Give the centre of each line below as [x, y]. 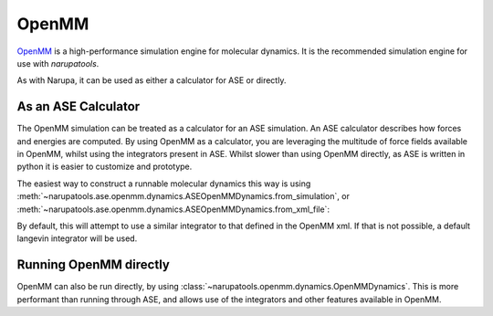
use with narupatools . [58, 63]
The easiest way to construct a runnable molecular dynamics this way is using [164, 184]
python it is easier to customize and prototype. [105, 167]
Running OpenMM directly [94, 265]
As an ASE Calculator [79, 106]
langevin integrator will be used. [77, 238]
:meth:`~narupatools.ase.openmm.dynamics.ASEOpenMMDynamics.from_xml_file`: [173, 209]
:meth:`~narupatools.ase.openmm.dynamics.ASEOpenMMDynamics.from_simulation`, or [184, 196]
